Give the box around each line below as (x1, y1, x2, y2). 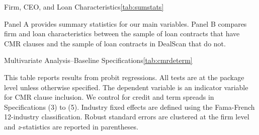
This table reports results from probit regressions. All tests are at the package (4, 72, 244, 82)
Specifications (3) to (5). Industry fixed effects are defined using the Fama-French (4, 101, 255, 112)
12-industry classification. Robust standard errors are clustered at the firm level (4, 111, 249, 122)
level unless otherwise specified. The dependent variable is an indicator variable (4, 82, 248, 92)
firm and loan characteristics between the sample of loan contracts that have (4, 28, 240, 39)
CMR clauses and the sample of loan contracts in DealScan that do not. (4, 38, 226, 48)
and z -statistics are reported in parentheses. (4, 121, 138, 131)
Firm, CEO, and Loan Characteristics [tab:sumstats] (4, 2, 164, 12)
